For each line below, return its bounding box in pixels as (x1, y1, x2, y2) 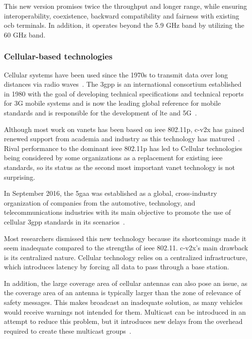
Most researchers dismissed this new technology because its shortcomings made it (4, 233, 247, 243)
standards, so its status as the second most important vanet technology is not (4, 162, 235, 172)
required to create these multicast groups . (4, 325, 131, 336)
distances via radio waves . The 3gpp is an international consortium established (4, 79, 242, 89)
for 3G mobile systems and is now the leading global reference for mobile (4, 98, 221, 108)
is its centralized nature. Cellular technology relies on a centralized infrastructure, (4, 252, 248, 262)
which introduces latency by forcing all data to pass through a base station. (4, 262, 229, 272)
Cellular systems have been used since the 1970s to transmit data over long (4, 69, 228, 79)
